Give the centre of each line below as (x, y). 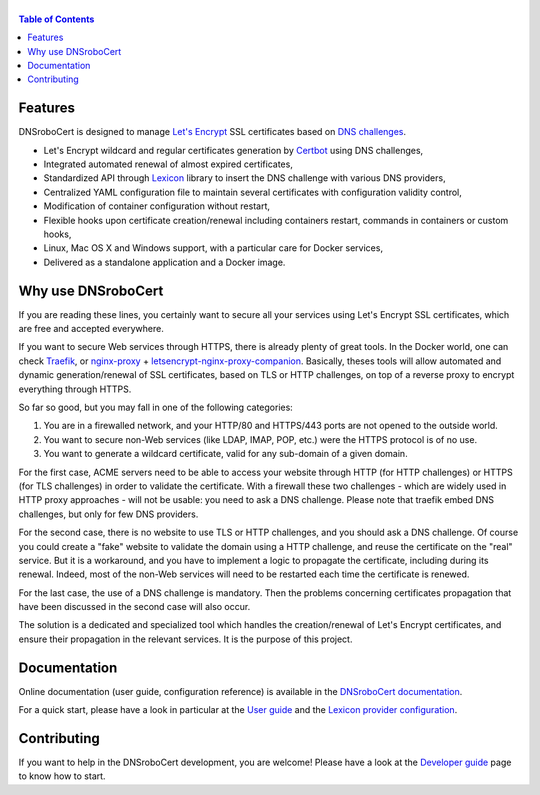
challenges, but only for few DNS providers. (108, 514)
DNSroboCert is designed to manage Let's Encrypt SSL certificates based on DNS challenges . (212, 132)
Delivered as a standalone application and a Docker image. (164, 262)
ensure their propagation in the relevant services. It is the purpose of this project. (185, 639)
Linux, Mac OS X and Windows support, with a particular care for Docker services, (213, 248)
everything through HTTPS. (75, 389)
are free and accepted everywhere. (91, 329)
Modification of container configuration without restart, (156, 206)
